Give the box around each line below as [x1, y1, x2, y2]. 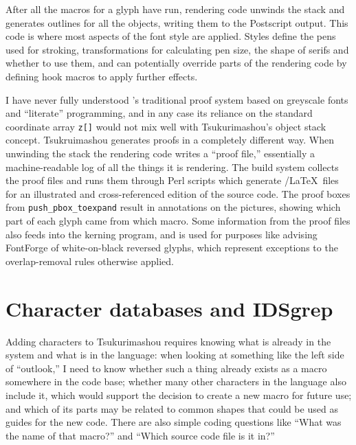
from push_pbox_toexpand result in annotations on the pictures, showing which [5, 200, 341, 214]
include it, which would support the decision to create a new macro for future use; [5, 387, 352, 402]
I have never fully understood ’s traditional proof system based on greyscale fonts [5, 92, 348, 106]
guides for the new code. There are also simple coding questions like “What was [5, 415, 342, 429]
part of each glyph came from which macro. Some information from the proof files [5, 214, 351, 228]
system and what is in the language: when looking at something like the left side [5, 347, 344, 362]
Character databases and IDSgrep [5, 294, 333, 322]
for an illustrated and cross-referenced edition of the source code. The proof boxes [5, 186, 351, 201]
